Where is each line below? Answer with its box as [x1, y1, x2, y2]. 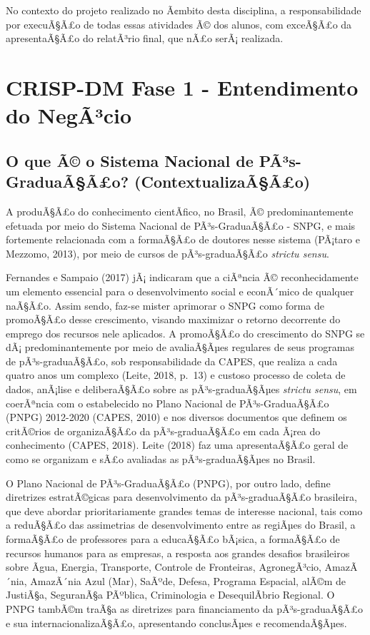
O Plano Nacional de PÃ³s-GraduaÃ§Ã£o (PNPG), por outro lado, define [6, 475, 331, 490]
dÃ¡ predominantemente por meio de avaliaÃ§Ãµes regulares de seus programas [6, 340, 355, 355]
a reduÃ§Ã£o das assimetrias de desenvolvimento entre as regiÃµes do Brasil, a [6, 517, 356, 532]
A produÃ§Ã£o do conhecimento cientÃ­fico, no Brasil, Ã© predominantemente [6, 203, 354, 218]
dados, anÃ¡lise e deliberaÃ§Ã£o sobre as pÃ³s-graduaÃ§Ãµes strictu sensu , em [6, 382, 357, 397]
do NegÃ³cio [6, 101, 132, 130]
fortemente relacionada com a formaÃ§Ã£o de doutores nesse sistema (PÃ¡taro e [6, 232, 360, 247]
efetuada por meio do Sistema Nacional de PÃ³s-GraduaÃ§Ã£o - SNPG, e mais [6, 218, 356, 233]
